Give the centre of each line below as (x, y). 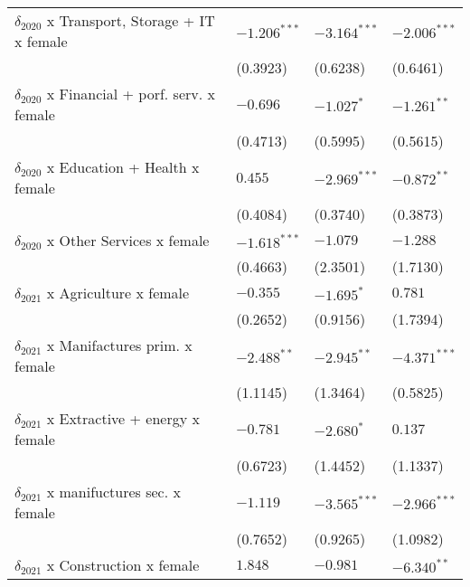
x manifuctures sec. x (113, 492)
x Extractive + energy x (123, 418)
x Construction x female (123, 565)
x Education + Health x (123, 167)
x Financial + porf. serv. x (131, 94)
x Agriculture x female (118, 293)
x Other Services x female (128, 240)
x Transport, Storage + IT (131, 20)
